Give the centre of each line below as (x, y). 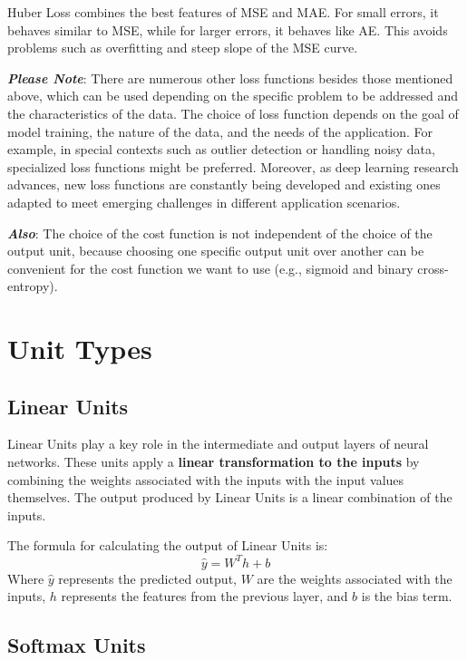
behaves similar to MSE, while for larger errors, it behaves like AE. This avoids (228, 29)
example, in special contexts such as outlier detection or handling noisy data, (221, 149)
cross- (433, 268)
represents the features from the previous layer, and (204, 596)
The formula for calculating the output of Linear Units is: (168, 545)
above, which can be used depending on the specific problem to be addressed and (233, 96)
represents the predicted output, (147, 578)
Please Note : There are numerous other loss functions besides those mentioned (230, 78)
